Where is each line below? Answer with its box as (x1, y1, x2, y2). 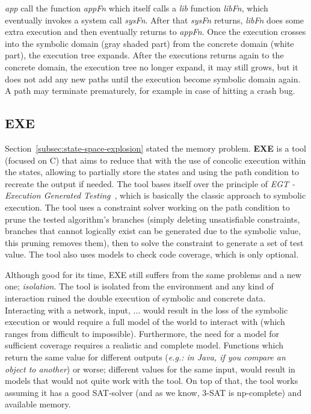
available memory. (5, 398, 71, 410)
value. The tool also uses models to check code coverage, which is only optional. (5, 248, 299, 261)
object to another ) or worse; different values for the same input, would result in (5, 362, 295, 375)
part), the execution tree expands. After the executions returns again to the (5, 49, 284, 61)
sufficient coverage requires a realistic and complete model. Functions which (5, 339, 284, 351)
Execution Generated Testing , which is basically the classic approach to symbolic (5, 189, 306, 202)
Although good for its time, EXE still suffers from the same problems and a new (5, 268, 301, 280)
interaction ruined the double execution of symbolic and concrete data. (5, 292, 266, 304)
